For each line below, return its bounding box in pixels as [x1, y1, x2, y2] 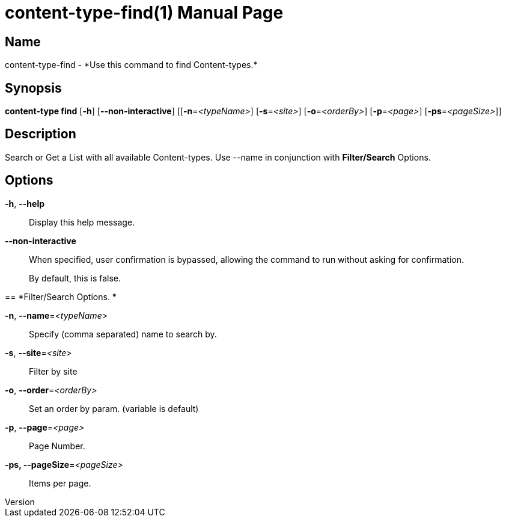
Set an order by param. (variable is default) [29, 403, 199, 414]
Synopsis [5, 80, 62, 96]
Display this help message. [29, 216, 135, 227]
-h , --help [5, 198, 45, 209]
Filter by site [29, 366, 78, 376]
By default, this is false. [29, 272, 121, 283]
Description [5, 126, 76, 142]
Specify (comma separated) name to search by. [29, 328, 217, 339]
